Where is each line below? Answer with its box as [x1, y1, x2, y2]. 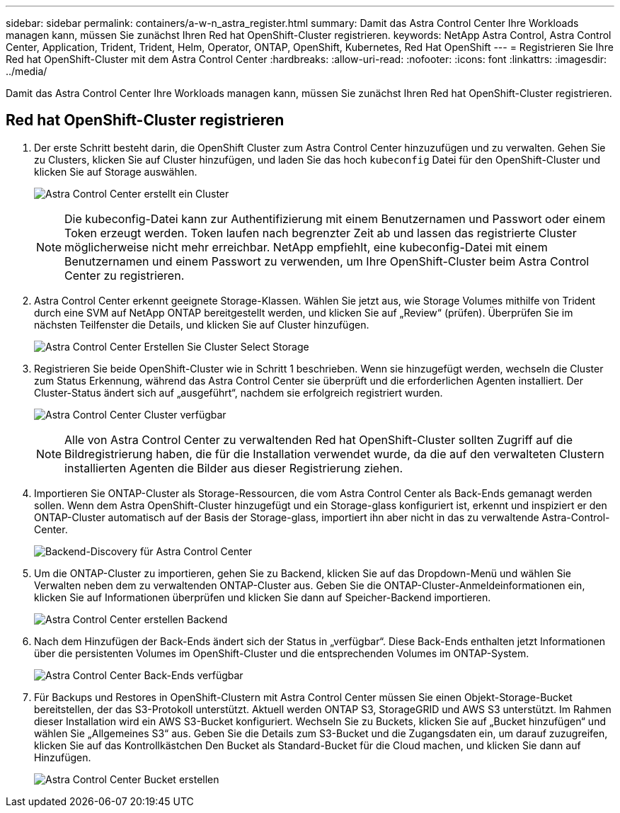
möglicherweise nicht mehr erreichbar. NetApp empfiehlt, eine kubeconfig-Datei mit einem [64, 239, 548, 254]
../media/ [6, 65, 47, 77]
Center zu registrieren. [64, 268, 185, 283]
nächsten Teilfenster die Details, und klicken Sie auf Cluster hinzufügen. [34, 318, 369, 331]
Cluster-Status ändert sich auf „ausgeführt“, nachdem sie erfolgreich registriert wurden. [34, 386, 443, 399]
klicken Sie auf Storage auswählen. [34, 165, 197, 178]
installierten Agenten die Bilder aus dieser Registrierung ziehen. [64, 460, 403, 475]
